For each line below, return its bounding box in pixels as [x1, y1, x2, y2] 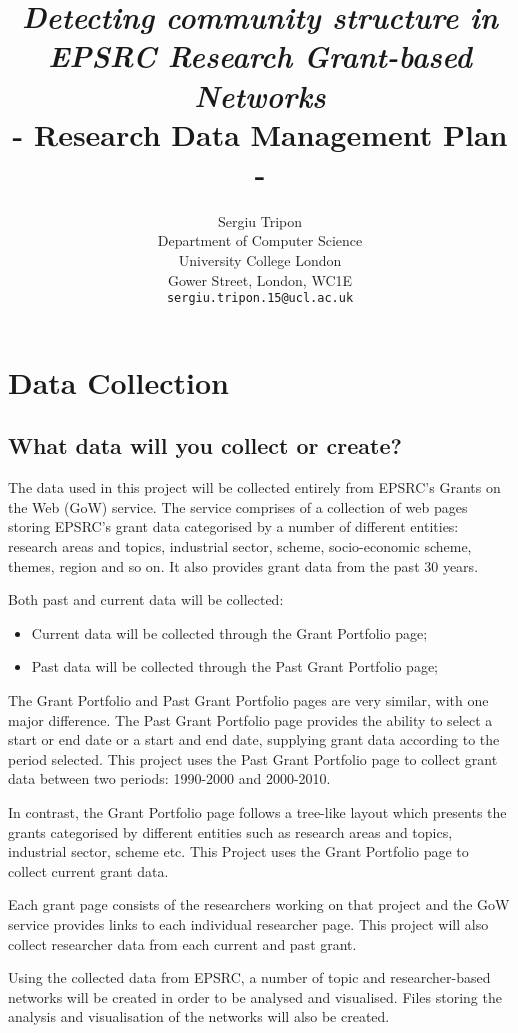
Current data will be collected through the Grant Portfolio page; [31, 622, 428, 643]
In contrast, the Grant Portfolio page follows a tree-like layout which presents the [8, 802, 507, 823]
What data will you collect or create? [8, 430, 402, 461]
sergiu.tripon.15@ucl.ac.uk [166, 291, 354, 306]
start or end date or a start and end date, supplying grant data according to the [8, 729, 500, 750]
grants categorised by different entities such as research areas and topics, [8, 821, 453, 842]
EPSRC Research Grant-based [48, 35, 472, 77]
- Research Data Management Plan [12, 113, 508, 154]
